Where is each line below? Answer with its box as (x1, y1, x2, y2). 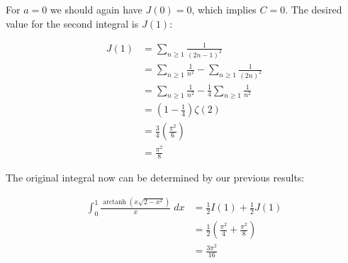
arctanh (103, 198, 126, 206)
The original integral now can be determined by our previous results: (6, 170, 305, 185)
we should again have (50, 2, 142, 16)
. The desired (285, 2, 342, 16)
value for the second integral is (6, 16, 139, 30)
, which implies (191, 2, 257, 16)
